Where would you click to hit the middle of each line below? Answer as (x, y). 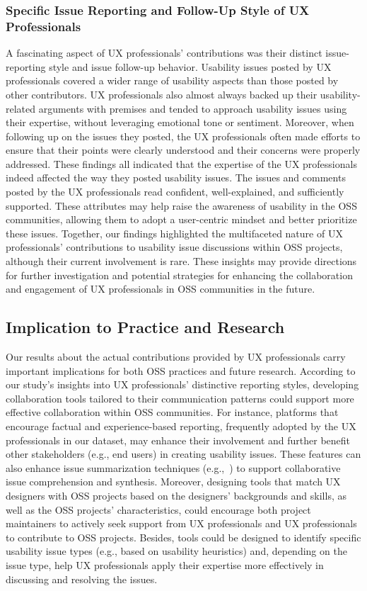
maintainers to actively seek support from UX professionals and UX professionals (181, 523)
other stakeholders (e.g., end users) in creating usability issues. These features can (183, 454)
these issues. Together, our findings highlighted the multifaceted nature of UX (174, 233)
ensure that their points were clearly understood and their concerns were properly (183, 150)
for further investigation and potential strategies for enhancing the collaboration (179, 275)
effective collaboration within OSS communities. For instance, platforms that (172, 412)
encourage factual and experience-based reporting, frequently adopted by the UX (181, 426)
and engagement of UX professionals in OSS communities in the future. (161, 289)
